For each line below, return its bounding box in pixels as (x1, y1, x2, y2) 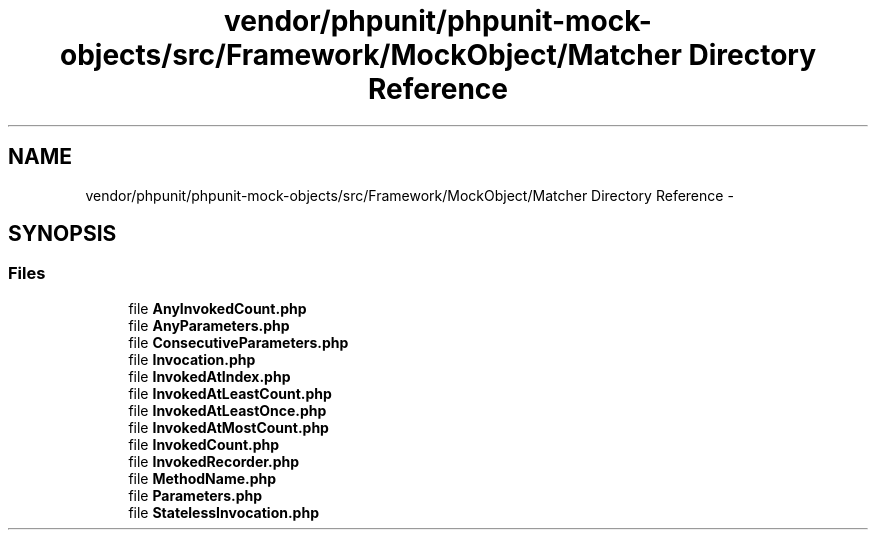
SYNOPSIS (8, 221, 117, 247)
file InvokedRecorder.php (128, 452, 300, 470)
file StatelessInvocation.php (128, 503, 319, 521)
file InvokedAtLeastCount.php (128, 384, 332, 402)
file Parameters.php (128, 486, 263, 504)
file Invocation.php (128, 350, 256, 368)
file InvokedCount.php (128, 435, 280, 453)
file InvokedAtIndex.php (128, 367, 291, 385)
